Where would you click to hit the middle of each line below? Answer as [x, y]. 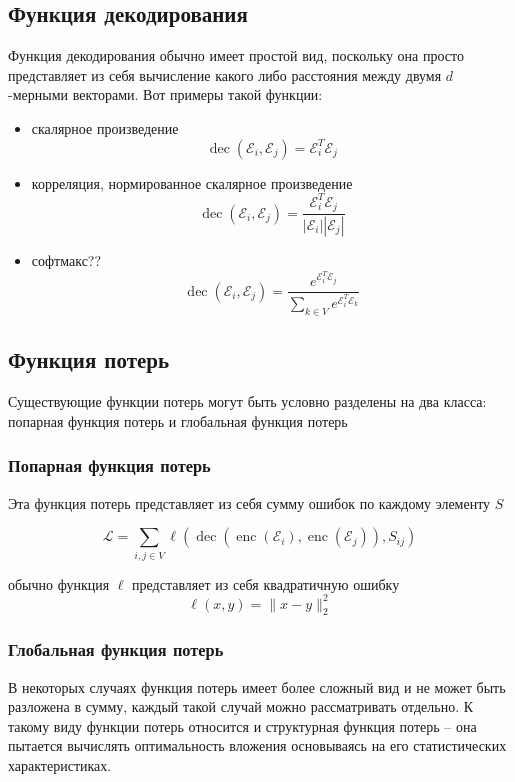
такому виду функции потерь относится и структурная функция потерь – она [242, 725]
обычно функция [59, 583]
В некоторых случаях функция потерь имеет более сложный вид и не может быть [257, 686]
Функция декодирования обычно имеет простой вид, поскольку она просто [236, 55]
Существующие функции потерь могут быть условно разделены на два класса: [247, 401]
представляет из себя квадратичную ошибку [266, 583]
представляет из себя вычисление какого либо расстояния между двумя [225, 74]
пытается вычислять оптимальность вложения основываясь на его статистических [257, 745]
